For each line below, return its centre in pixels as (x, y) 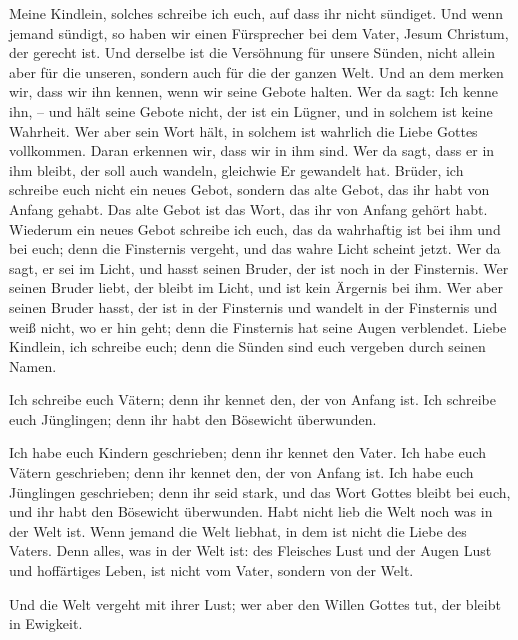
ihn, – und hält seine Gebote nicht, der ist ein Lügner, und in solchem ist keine (251, 110)
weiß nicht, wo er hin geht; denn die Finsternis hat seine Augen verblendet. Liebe (258, 326)
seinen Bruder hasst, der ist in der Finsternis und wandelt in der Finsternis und (253, 306)
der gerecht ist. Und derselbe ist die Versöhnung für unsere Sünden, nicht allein (252, 52)
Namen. (33, 365)
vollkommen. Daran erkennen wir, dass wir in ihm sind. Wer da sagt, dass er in (252, 150)
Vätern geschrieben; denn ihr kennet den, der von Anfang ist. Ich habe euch (241, 472)
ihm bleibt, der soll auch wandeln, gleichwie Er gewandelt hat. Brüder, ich (236, 169)
